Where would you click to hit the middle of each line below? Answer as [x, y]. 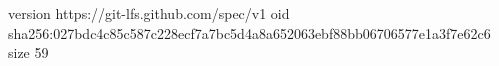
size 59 [28, 52]
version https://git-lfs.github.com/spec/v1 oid [149, 13]
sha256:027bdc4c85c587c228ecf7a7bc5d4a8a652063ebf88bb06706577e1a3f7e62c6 [249, 32]
